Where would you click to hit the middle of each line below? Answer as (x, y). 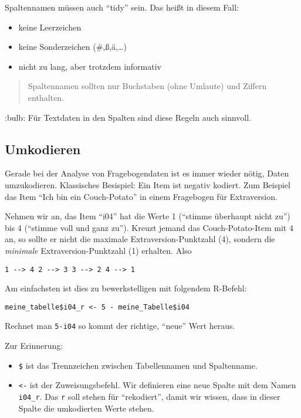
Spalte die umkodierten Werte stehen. (86, 408)
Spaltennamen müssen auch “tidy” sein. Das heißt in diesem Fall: (122, 7)
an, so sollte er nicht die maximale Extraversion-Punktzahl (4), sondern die (140, 239)
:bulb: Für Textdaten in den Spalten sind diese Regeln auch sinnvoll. (128, 117)
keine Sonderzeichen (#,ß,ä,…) (72, 47)
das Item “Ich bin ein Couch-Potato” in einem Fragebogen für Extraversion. (141, 196)
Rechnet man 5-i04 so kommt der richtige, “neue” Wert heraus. (120, 326)
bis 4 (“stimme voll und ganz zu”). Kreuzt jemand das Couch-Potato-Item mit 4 (149, 227)
